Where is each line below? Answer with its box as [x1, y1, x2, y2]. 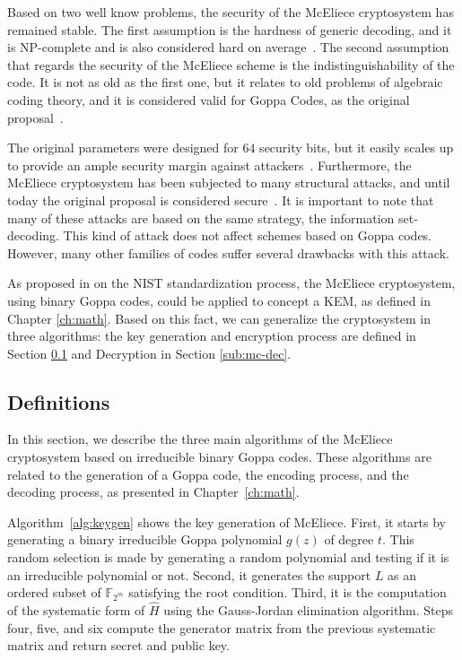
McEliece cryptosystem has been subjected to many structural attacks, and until [7, 173, 450, 192]
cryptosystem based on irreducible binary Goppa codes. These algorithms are [7, 447, 431, 466]
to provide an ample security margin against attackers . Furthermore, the [7, 155, 412, 174]
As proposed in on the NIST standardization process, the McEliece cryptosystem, [7, 274, 456, 292]
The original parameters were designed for [7, 138, 239, 157]
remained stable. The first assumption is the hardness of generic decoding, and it [7, 20, 452, 39]
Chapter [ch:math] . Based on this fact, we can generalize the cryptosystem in [7, 308, 431, 327]
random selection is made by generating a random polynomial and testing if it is [7, 548, 449, 567]
